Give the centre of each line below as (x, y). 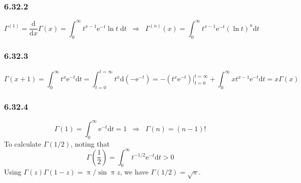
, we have (134, 172)
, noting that (90, 143)
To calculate (23, 143)
